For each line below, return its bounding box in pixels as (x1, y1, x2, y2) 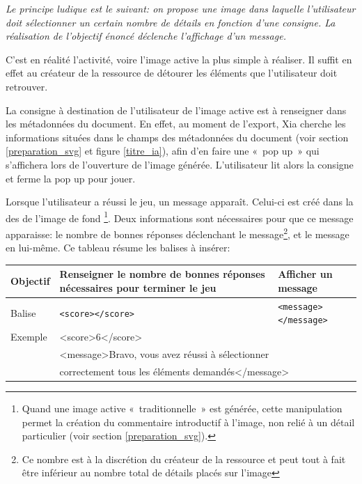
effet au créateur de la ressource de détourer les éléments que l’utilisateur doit (6, 65, 338, 80)
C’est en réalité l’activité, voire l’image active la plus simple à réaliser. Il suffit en (6, 52, 352, 66)
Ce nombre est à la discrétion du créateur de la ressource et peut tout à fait (22, 451, 346, 466)
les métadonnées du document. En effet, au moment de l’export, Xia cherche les (6, 116, 346, 131)
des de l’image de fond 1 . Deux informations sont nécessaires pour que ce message (6, 208, 354, 225)
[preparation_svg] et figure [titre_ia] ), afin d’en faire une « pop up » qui (6, 143, 320, 158)
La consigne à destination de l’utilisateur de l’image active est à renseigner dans (6, 102, 347, 117)
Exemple (10, 329, 47, 344)
